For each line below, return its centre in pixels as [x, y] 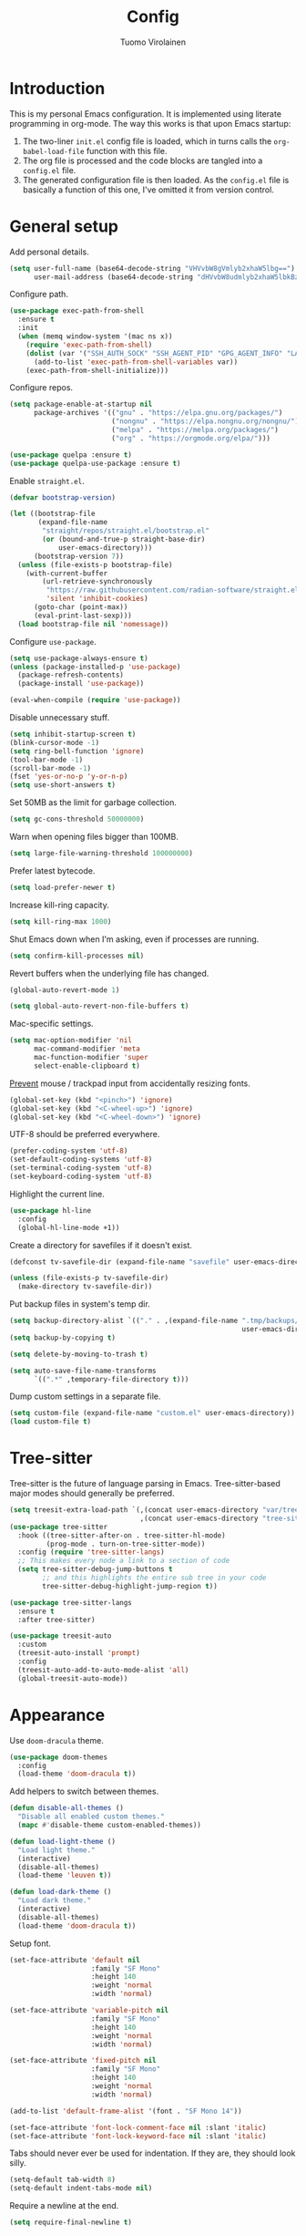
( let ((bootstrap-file [52, 514]
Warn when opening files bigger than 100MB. [94, 837]
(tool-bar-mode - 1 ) [46, 760]
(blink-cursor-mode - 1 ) [55, 742]
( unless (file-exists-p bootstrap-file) [95, 564]
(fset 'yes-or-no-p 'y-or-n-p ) [69, 777]
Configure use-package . [53, 641]
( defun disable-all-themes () [67, 1808]
